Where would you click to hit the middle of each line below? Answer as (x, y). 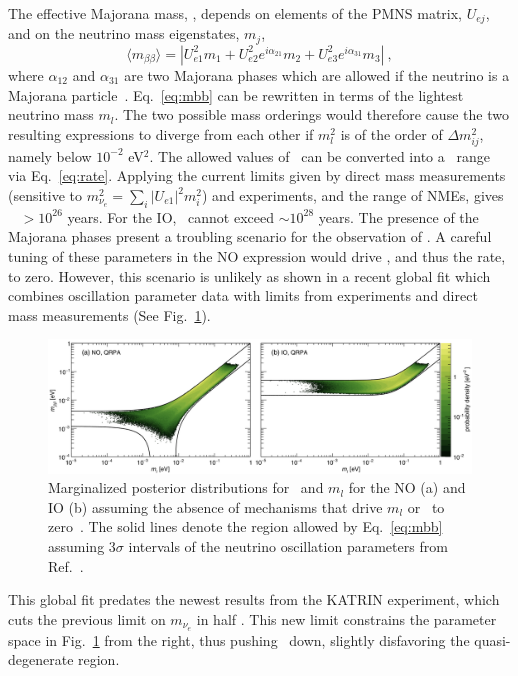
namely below (50, 155)
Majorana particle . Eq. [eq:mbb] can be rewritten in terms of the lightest (236, 94)
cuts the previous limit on (87, 618)
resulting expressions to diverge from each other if (161, 133)
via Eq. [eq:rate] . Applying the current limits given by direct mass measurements (257, 175)
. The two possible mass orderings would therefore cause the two (311, 114)
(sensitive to (45, 195)
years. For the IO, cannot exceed (171, 216)
